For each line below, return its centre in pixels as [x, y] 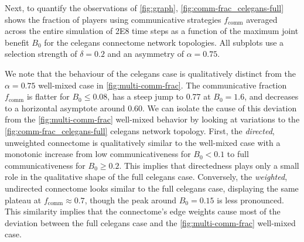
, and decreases [271, 96]
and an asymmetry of [146, 54]
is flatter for [48, 96]
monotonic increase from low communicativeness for [98, 154]
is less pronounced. [250, 200]
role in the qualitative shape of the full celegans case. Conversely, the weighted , [146, 177]
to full [238, 154]
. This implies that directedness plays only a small [209, 165]
